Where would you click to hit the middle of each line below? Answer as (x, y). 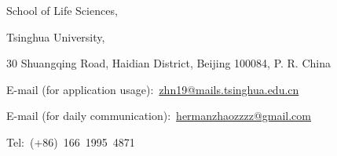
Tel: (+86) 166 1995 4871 (71, 141)
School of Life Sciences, (62, 10)
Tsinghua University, (56, 36)
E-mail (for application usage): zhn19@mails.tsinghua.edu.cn (153, 89)
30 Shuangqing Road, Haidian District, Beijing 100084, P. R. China (168, 63)
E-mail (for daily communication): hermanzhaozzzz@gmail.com (159, 116)
